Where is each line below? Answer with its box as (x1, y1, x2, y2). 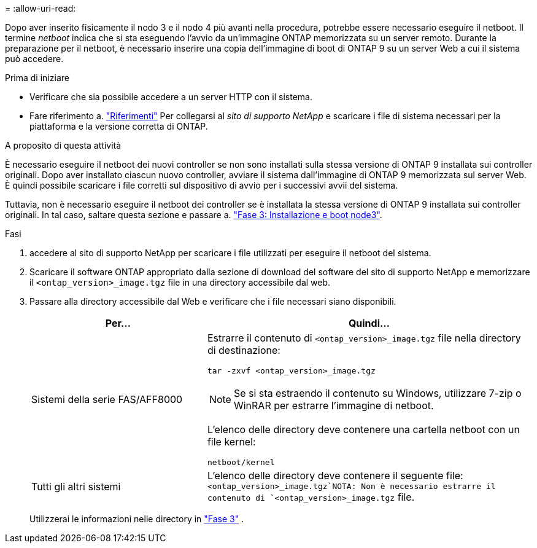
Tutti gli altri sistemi (31, 480, 121, 493)
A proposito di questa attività (5, 140, 122, 151)
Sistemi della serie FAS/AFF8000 (31, 393, 183, 405)
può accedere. (5, 53, 64, 64)
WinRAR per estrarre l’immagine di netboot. (233, 399, 434, 412)
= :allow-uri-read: (5, 3, 76, 14)
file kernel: (207, 436, 256, 448)
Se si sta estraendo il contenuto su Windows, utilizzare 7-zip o (233, 387, 522, 399)
